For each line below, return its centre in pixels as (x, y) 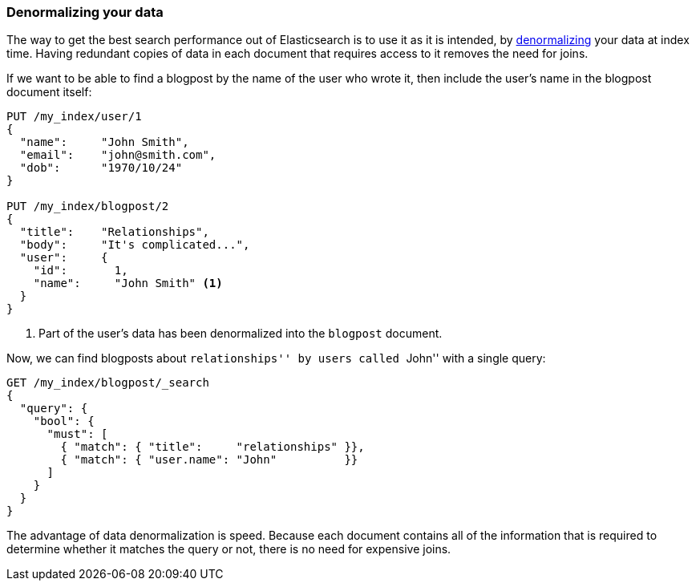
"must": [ (77, 434)
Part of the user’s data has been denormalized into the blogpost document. (241, 334)
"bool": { (64, 421)
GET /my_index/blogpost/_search (108, 383)
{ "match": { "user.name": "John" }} (209, 460)
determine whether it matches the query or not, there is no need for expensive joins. (229, 549)
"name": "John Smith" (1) (128, 283)
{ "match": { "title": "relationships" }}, (212, 447)
